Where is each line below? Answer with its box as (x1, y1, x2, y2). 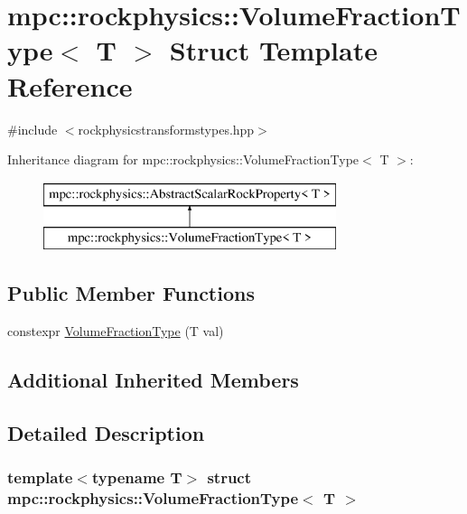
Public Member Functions (7, 279, 255, 307)
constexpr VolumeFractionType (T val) (7, 322, 224, 341)
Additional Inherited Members (7, 366, 299, 394)
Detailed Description (7, 418, 205, 446)
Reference (7, 67, 133, 104)
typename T (91, 466, 182, 489)
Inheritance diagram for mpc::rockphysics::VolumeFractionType (7, 150, 360, 169)
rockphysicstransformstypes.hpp (78, 119, 255, 138)
